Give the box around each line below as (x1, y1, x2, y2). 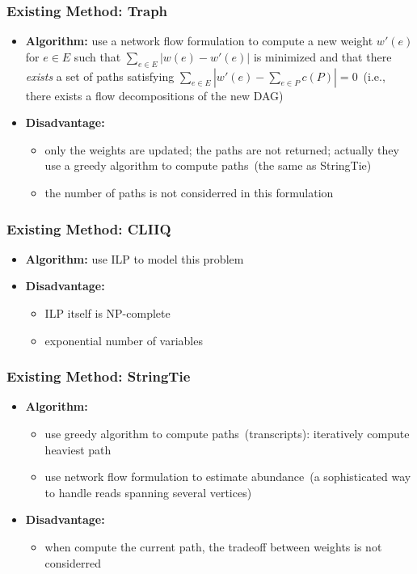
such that (74, 48, 121, 65)
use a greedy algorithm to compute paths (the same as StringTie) (44, 157, 372, 174)
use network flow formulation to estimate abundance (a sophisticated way (44, 468, 411, 485)
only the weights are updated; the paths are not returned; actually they (44, 141, 399, 158)
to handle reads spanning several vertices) (44, 483, 252, 500)
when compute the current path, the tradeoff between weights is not (44, 538, 382, 555)
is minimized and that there (253, 48, 392, 65)
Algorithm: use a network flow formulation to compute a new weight (25, 32, 373, 49)
